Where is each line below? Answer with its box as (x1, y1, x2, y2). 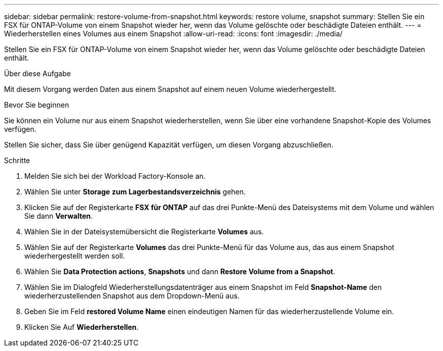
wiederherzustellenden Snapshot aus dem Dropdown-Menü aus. (24, 291, 240, 300)
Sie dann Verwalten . (24, 212, 93, 220)
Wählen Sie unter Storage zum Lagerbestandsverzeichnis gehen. (24, 187, 246, 196)
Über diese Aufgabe (4, 69, 71, 78)
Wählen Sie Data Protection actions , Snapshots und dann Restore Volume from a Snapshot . (24, 267, 335, 276)
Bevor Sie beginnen (4, 101, 69, 109)
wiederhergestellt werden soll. (24, 252, 125, 260)
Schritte (4, 156, 30, 165)
